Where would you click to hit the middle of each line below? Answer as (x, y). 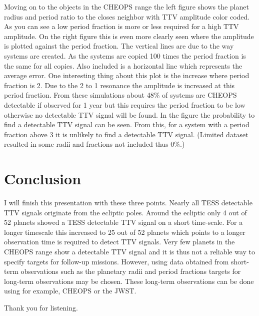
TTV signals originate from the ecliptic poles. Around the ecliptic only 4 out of (125, 212)
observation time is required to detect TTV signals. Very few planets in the (119, 242)
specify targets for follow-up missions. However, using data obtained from (116, 261)
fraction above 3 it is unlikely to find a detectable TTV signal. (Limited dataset (126, 134)
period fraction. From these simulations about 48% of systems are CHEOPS (120, 95)
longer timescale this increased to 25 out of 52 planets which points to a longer (125, 232)
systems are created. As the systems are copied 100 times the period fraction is (125, 55)
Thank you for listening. (41, 307)
